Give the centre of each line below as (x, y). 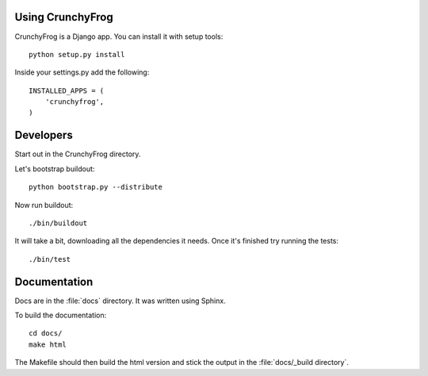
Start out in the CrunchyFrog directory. (78, 154)
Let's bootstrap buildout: (55, 169)
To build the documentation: (61, 315)
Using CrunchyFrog (64, 17)
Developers (44, 135)
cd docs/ (46, 334)
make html (48, 344)
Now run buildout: (44, 205)
